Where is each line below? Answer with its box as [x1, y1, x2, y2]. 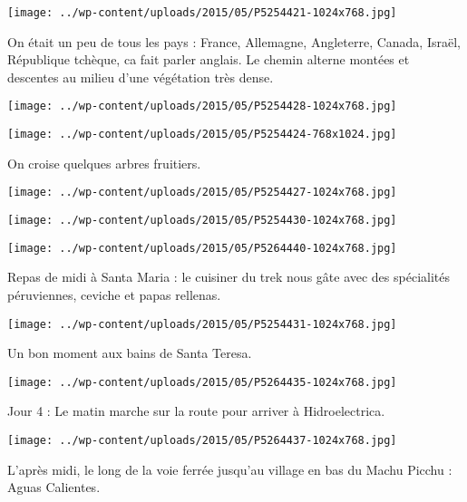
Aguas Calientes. [7, 478, 101, 497]
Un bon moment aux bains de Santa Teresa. [7, 343, 252, 362]
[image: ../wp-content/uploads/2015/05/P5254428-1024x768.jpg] [7, 100, 397, 113]
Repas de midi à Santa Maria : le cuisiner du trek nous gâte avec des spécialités [7, 267, 450, 286]
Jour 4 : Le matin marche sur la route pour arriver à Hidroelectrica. [7, 401, 385, 420]
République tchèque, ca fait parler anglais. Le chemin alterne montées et [7, 50, 410, 69]
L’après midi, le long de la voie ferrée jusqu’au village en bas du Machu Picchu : [7, 459, 452, 478]
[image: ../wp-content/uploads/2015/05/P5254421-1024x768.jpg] [7, 6, 397, 19]
